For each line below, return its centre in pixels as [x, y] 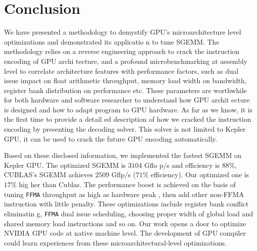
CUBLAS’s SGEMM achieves [49, 175]
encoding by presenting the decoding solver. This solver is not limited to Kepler [125, 129]
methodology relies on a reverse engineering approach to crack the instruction [122, 51]
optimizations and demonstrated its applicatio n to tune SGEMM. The [112, 41]
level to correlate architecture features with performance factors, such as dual [121, 71]
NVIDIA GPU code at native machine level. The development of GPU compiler [125, 233]
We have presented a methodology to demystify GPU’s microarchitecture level [123, 32]
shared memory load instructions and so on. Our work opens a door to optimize [125, 223]
